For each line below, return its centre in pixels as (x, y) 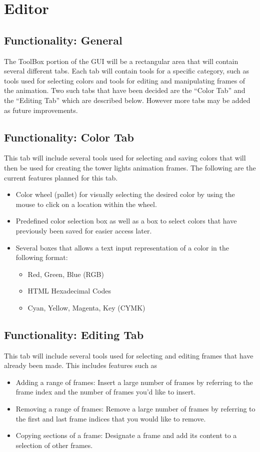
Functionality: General (63, 40)
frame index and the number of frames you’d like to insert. (106, 392)
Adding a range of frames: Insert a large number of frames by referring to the (134, 382)
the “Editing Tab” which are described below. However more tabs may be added (127, 100)
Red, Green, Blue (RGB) (66, 274)
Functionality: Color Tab (69, 137)
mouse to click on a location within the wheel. (86, 204)
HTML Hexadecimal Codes (69, 291)
